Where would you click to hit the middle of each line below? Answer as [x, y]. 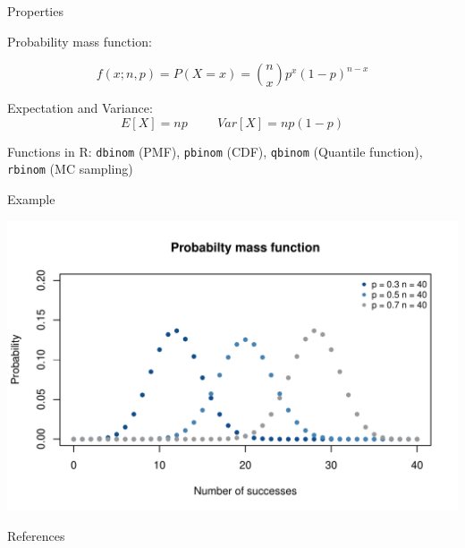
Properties [35, 11]
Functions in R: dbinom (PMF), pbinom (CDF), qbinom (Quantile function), [215, 151]
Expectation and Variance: [80, 108]
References [36, 536]
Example [31, 199]
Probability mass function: [80, 41]
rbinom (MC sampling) [70, 169]
